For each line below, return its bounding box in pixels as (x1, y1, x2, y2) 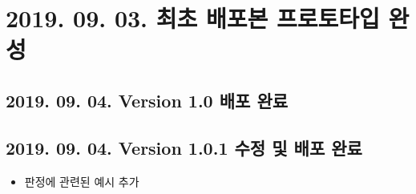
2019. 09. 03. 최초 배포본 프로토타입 (6, 2, 380, 34)
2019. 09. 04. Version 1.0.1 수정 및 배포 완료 (6, 135, 362, 160)
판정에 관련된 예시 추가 (24, 172, 139, 189)
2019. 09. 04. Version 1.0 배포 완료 (6, 87, 289, 112)
